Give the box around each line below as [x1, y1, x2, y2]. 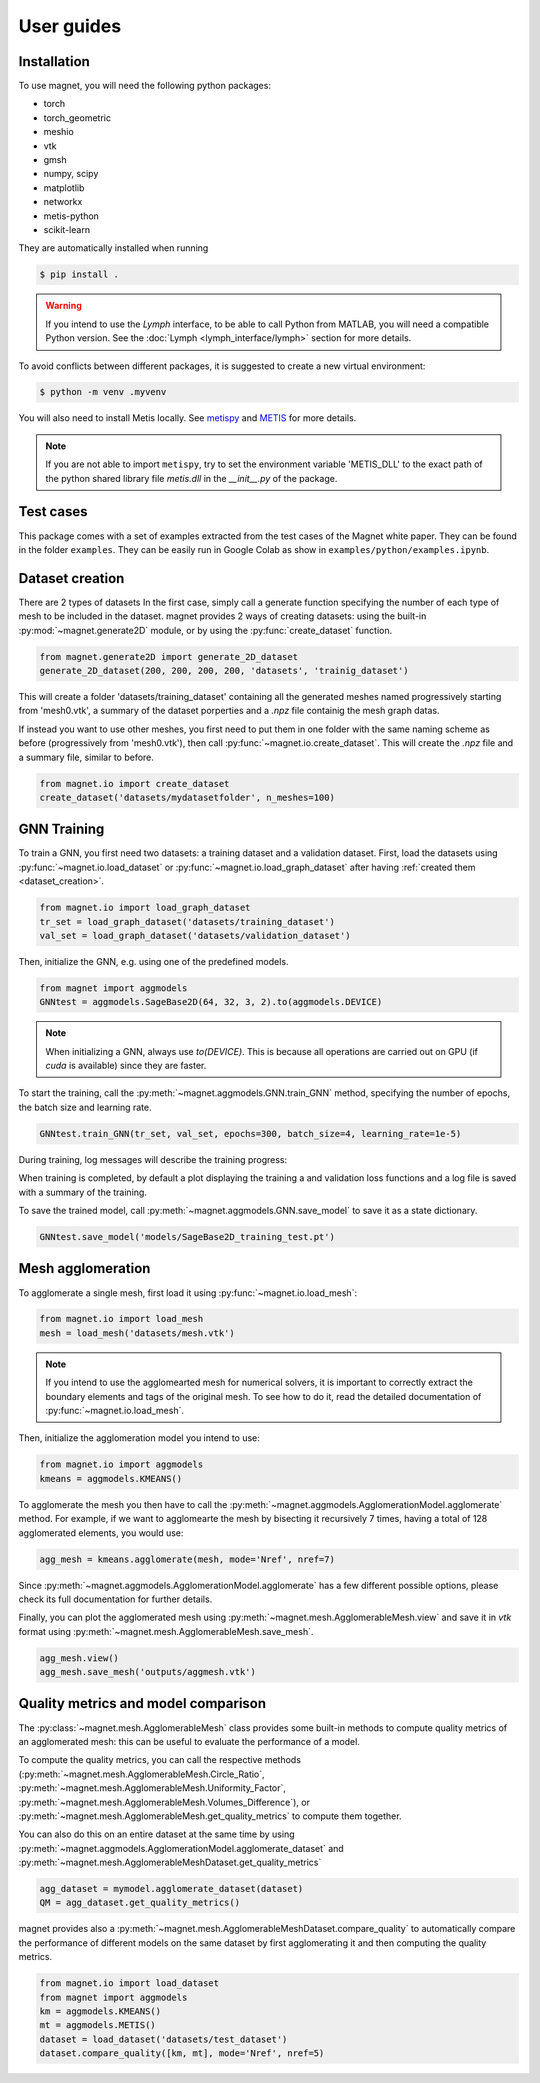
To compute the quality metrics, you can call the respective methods [18, 1754, 302, 1766]
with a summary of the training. [18, 1186, 147, 1198]
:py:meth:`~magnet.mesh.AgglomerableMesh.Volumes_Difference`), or [18, 1796, 310, 1808]
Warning [45, 300, 82, 312]
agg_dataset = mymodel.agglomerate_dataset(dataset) [39, 1883, 304, 1895]
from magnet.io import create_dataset [39, 778, 230, 789]
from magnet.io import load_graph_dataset [39, 902, 251, 914]
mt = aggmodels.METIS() [39, 2020, 157, 2031]
